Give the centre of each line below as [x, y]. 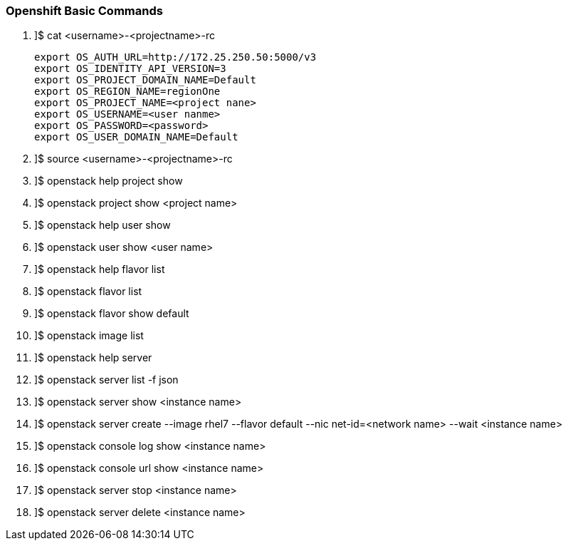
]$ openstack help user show [102, 225]
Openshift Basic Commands [84, 11]
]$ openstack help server [93, 358]
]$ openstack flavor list [88, 292]
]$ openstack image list [89, 336]
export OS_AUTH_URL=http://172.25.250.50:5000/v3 [175, 57]
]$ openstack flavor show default [112, 314]
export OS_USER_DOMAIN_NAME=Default [136, 137]
